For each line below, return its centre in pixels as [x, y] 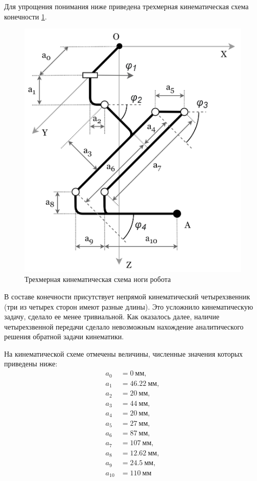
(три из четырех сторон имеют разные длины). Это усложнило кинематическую [129, 306]
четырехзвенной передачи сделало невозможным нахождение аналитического [124, 326]
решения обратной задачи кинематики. [64, 336]
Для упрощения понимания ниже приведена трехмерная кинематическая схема [126, 6]
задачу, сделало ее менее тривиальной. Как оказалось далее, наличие [112, 316]
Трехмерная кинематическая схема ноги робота [98, 279]
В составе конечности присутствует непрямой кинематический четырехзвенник [127, 296]
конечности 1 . [26, 16]
